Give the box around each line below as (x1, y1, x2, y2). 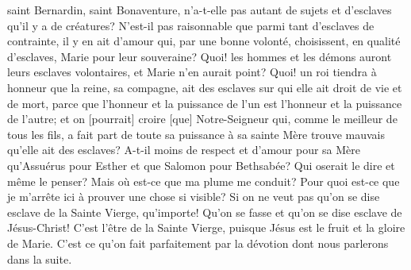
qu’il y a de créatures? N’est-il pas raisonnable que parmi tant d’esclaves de (7, 17, 375, 33)
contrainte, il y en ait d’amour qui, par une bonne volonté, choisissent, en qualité (7, 33, 401, 49)
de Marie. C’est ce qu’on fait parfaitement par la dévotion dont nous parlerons (7, 234, 389, 251)
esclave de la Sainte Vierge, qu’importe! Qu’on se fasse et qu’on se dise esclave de (7, 203, 402, 220)
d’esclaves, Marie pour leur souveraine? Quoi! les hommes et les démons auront (7, 48, 392, 64)
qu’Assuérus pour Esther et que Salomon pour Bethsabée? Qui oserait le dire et (7, 156, 395, 173)
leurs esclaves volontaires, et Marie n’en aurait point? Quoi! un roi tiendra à (7, 64, 377, 80)
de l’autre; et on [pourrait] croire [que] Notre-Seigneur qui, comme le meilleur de (7, 110, 398, 127)
